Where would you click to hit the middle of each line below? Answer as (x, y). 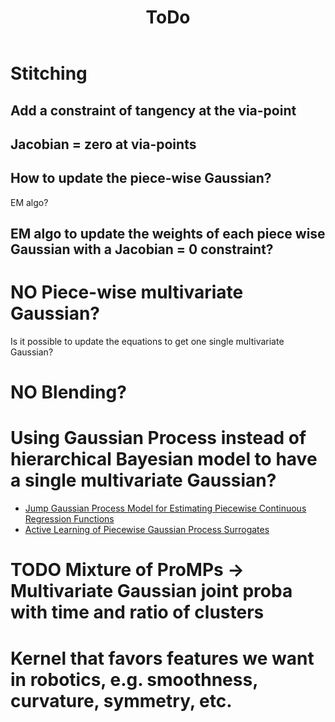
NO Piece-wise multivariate (127, 292)
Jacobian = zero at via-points (103, 144)
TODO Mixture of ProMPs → (127, 570)
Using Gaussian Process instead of (158, 438)
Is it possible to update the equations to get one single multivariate (147, 342)
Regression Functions (69, 519)
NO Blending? (68, 392)
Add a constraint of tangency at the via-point (153, 110)
